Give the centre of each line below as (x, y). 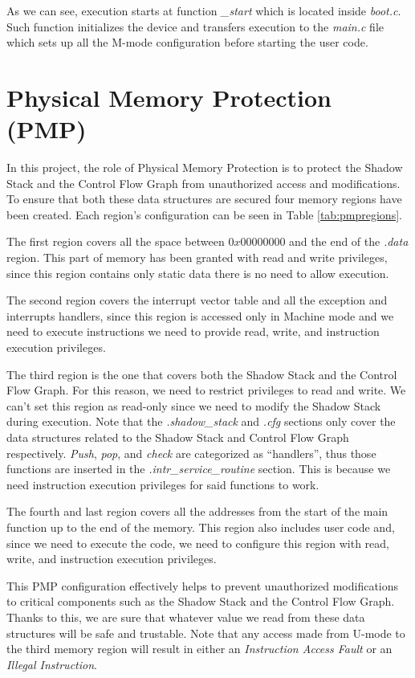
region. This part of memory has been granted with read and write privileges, (197, 257)
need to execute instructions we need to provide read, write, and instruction (193, 331)
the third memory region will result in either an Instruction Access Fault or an (199, 649)
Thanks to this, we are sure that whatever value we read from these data (186, 617)
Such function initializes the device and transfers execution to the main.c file (195, 26)
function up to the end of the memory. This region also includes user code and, (201, 527)
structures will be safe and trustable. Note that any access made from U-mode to (206, 633)
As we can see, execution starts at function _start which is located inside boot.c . (204, 10)
